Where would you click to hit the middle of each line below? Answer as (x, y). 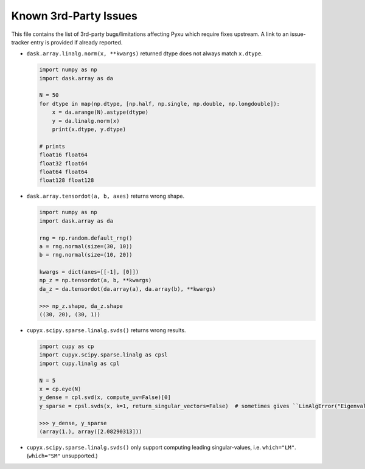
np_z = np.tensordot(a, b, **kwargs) (96, 280)
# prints (52, 146)
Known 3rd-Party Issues (75, 16)
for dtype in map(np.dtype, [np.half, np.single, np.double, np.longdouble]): (159, 104)
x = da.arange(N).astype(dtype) (100, 112)
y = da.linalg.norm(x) (86, 121)
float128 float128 (67, 180)
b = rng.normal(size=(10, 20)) (86, 255)
